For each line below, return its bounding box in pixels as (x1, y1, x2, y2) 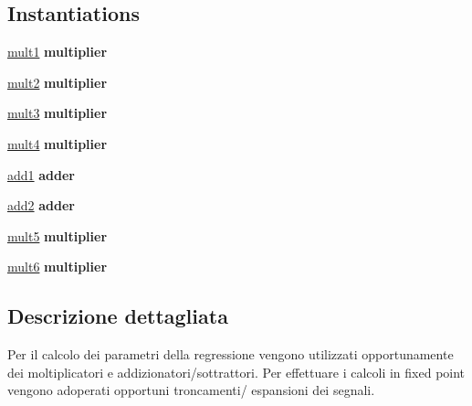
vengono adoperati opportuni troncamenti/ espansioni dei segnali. (7, 380, 375, 400)
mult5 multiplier (7, 226, 108, 245)
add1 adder (7, 165, 75, 184)
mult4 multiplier (7, 134, 108, 153)
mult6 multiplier (7, 257, 108, 276)
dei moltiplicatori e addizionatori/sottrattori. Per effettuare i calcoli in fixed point (7, 362, 466, 381)
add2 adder (7, 196, 75, 215)
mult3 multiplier (7, 103, 108, 123)
